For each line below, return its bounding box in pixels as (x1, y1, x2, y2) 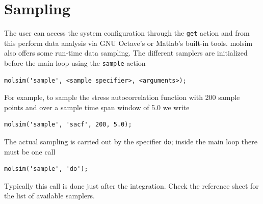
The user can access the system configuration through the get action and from (4, 28, 250, 38)
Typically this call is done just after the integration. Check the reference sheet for (4, 180, 259, 191)
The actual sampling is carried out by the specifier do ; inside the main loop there (4, 136, 258, 146)
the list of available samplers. (4, 190, 95, 201)
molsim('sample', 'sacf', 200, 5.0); (4, 121, 132, 129)
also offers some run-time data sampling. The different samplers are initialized (4, 47, 248, 58)
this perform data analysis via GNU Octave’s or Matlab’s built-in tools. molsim (4, 37, 253, 48)
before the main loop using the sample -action (4, 57, 146, 68)
